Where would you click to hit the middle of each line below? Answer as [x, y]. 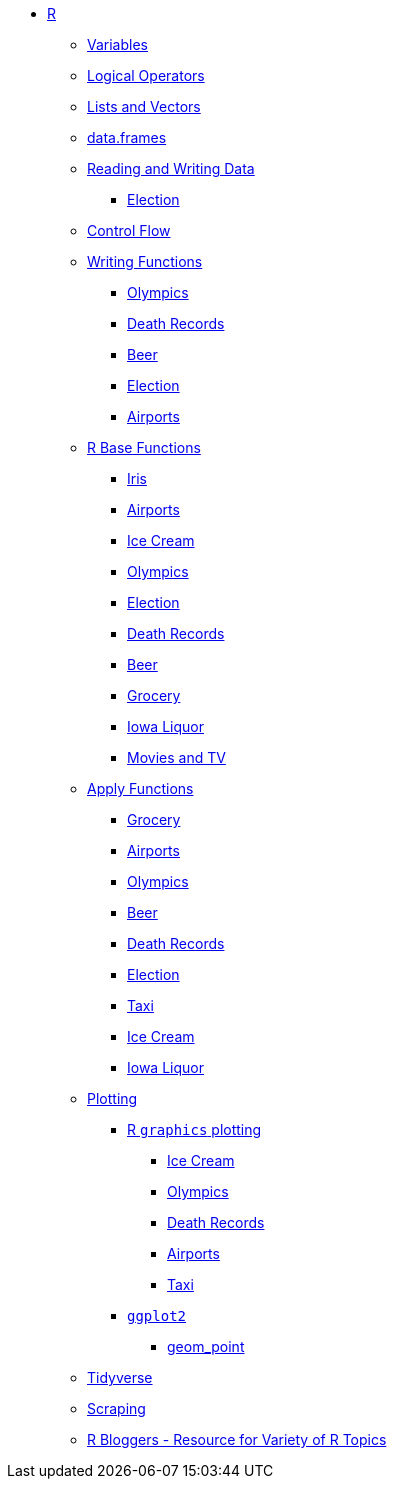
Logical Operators [146, 75]
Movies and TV [176, 757]
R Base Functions [144, 447]
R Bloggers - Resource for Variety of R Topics [237, 1439]
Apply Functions [140, 788]
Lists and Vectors [144, 106]
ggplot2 [157, 1316]
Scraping [116, 1408]
